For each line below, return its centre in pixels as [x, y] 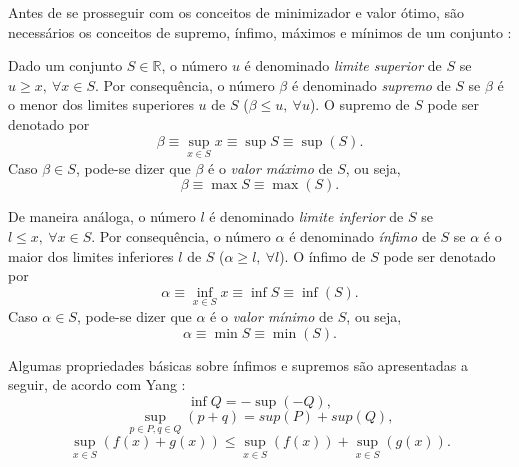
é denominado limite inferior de [306, 216]
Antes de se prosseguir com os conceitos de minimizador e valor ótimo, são [236, 12]
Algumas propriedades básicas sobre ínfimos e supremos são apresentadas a [238, 364]
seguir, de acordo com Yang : [97, 384]
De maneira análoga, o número [102, 216]
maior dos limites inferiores [91, 255]
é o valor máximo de [270, 167]
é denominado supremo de [371, 84]
